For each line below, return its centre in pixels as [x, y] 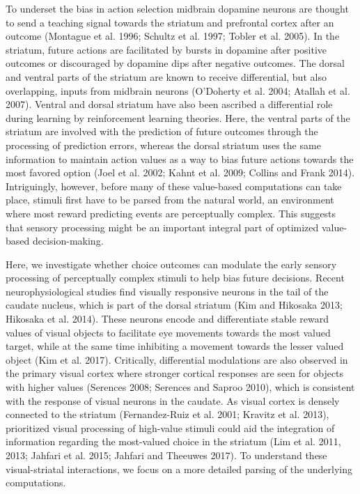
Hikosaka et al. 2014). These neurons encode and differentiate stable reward [167, 319]
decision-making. [68, 241]
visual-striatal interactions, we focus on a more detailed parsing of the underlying [179, 469]
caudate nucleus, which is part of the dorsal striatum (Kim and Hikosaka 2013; [174, 305]
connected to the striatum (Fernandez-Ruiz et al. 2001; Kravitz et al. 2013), [167, 414]
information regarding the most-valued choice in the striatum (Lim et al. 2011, [173, 441]
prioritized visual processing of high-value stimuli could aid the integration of [170, 427]
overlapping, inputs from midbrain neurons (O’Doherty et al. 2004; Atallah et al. [178, 90]
